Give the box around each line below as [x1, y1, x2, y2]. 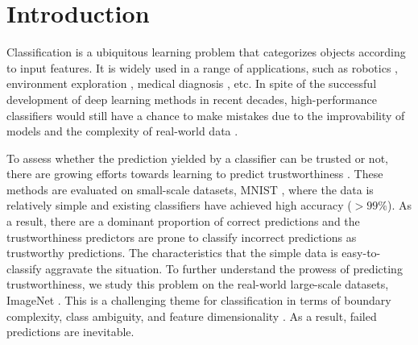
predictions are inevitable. [6, 323, 135, 340]
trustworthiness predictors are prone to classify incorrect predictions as [6, 228, 357, 245]
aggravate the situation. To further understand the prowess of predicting [45, 260, 403, 276]
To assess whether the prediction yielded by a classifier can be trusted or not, [6, 149, 388, 166]
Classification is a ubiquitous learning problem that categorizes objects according [6, 44, 406, 60]
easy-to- [341, 244, 381, 261]
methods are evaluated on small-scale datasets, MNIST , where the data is [6, 181, 374, 197]
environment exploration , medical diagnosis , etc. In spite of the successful [6, 75, 377, 92]
